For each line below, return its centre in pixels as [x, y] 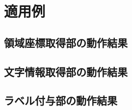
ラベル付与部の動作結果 [61, 100]
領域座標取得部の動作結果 [66, 42]
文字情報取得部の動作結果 [66, 71]
